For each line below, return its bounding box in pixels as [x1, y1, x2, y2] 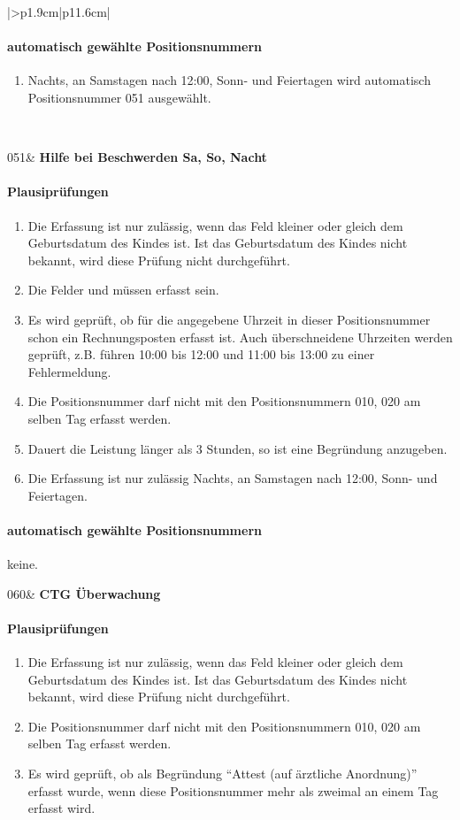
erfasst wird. [27, 799, 96, 817]
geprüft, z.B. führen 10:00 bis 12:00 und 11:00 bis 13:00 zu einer [27, 345, 375, 364]
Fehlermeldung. [27, 362, 111, 380]
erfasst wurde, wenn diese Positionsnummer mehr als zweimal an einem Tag [27, 781, 439, 800]
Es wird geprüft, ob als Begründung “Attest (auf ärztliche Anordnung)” [27, 764, 418, 783]
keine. [7, 555, 38, 573]
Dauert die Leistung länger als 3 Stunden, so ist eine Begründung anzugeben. [27, 439, 448, 457]
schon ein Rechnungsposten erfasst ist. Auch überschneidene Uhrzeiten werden [27, 327, 453, 346]
